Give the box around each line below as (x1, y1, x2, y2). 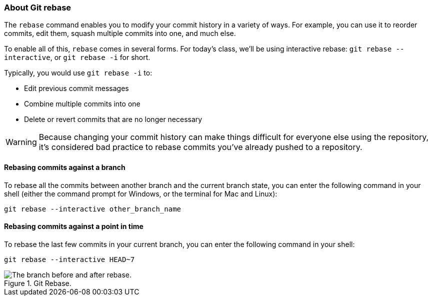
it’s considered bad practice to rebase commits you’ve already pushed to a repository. (38, 142, 362, 152)
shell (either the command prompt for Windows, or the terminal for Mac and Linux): (4, 189, 277, 198)
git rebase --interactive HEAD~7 (4, 255, 135, 263)
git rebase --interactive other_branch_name (4, 204, 181, 213)
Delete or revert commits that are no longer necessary (24, 115, 202, 124)
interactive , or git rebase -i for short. (4, 53, 150, 62)
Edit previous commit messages (24, 84, 129, 93)
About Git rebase (4, 2, 71, 12)
